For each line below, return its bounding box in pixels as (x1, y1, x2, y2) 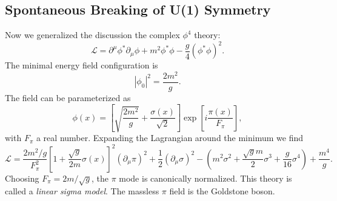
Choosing (5, 171, 39, 184)
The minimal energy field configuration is (5, 59, 158, 71)
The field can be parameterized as (5, 91, 131, 104)
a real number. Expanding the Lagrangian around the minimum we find (36, 131, 304, 144)
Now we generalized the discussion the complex (5, 28, 180, 41)
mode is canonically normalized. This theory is (119, 171, 292, 184)
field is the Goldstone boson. (169, 185, 275, 197)
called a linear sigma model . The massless (5, 185, 159, 197)
